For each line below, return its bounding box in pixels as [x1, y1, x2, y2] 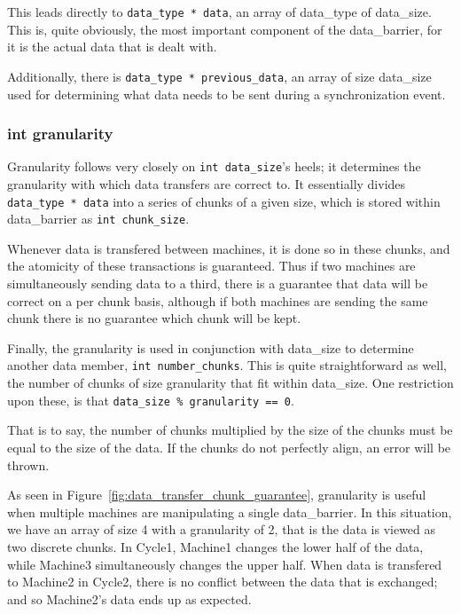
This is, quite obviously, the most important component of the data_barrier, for [7, 20, 442, 38]
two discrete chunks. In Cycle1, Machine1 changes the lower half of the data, [7, 537, 424, 555]
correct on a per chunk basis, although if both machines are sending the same [7, 291, 428, 310]
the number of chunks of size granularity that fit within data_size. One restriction [7, 374, 454, 392]
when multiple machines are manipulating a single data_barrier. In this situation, [7, 502, 452, 521]
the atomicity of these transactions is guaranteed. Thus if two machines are [7, 256, 416, 275]
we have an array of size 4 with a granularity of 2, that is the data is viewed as [7, 520, 436, 539]
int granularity [7, 122, 113, 145]
